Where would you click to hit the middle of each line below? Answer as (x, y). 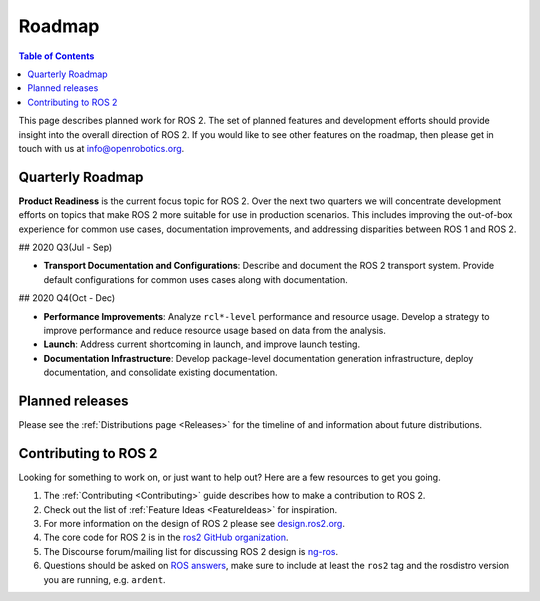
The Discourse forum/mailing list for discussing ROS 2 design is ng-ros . (191, 551)
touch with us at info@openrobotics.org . (101, 148)
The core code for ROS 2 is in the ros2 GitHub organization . (166, 537)
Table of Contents (56, 56)
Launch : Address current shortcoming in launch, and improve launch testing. (201, 344)
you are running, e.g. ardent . (104, 579)
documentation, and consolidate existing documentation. (161, 372)
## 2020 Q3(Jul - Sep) (65, 247)
